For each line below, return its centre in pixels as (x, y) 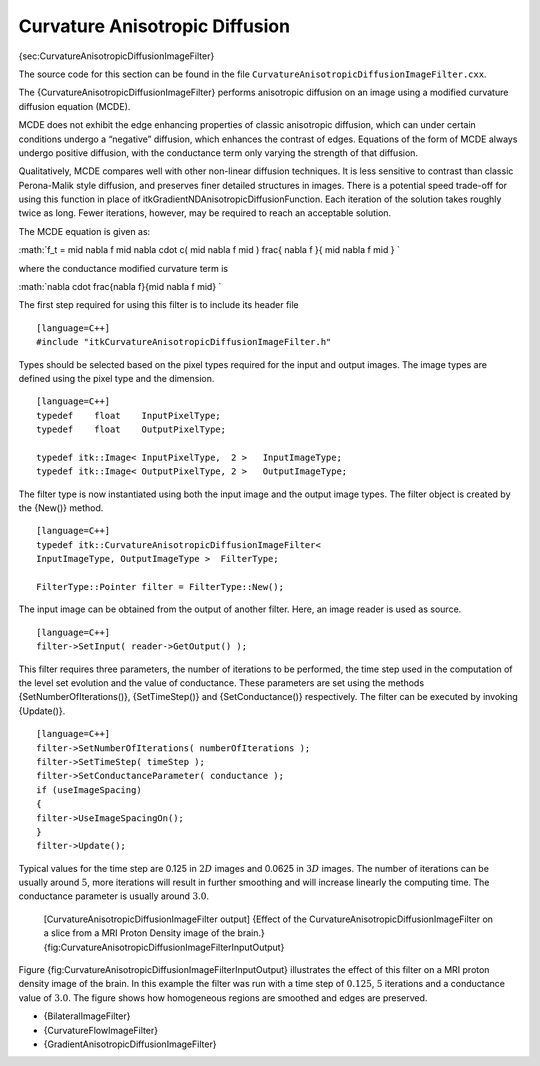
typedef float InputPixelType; (129, 415)
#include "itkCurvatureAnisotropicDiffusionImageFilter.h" (184, 342)
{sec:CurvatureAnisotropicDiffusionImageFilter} (116, 56)
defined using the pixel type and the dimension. (116, 378)
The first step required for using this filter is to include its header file (158, 305)
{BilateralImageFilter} (87, 1016)
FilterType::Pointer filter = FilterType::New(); (160, 587)
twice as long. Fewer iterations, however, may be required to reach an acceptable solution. (205, 213)
